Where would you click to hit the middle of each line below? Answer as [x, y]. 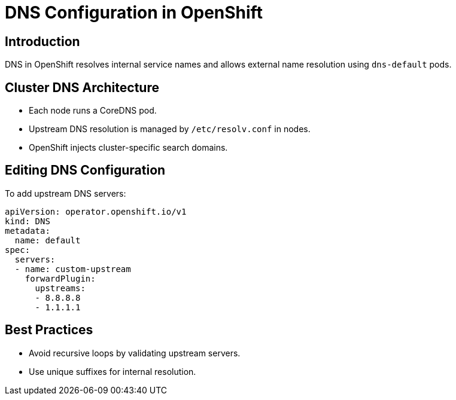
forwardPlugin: [60, 278]
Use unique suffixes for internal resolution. [113, 371]
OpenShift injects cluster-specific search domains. [128, 148]
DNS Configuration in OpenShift [134, 13]
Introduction [42, 41]
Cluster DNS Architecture [82, 87]
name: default [48, 240]
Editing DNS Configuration [85, 170]
